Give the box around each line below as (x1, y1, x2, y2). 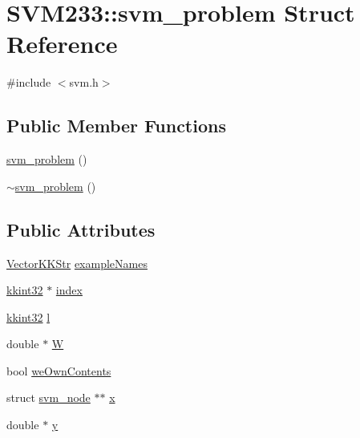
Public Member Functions (6, 113, 226, 138)
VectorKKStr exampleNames (6, 254, 148, 271)
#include (6, 74, 51, 91)
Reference (6, 27, 118, 60)
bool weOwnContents (6, 362, 111, 379)
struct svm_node (6, 389, 91, 406)
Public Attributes (6, 217, 156, 241)
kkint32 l (6, 308, 51, 325)
